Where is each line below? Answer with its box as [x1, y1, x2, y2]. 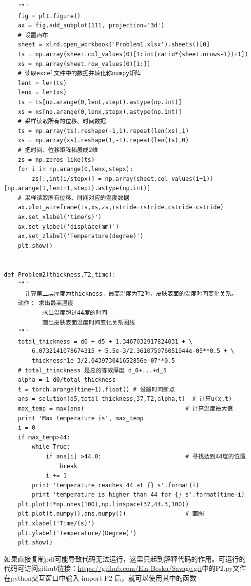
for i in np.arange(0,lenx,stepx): [18, 166, 133, 173]
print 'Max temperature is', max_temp [18, 414, 144, 422]
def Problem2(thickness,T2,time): [4, 271, 116, 278]
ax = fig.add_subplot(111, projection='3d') [18, 22, 165, 29]
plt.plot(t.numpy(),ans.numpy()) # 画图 [18, 510, 204, 518]
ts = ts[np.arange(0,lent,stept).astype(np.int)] [18, 98, 182, 106]
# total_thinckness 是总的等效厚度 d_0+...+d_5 [18, 367, 167, 374]
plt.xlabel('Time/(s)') [18, 520, 95, 527]
